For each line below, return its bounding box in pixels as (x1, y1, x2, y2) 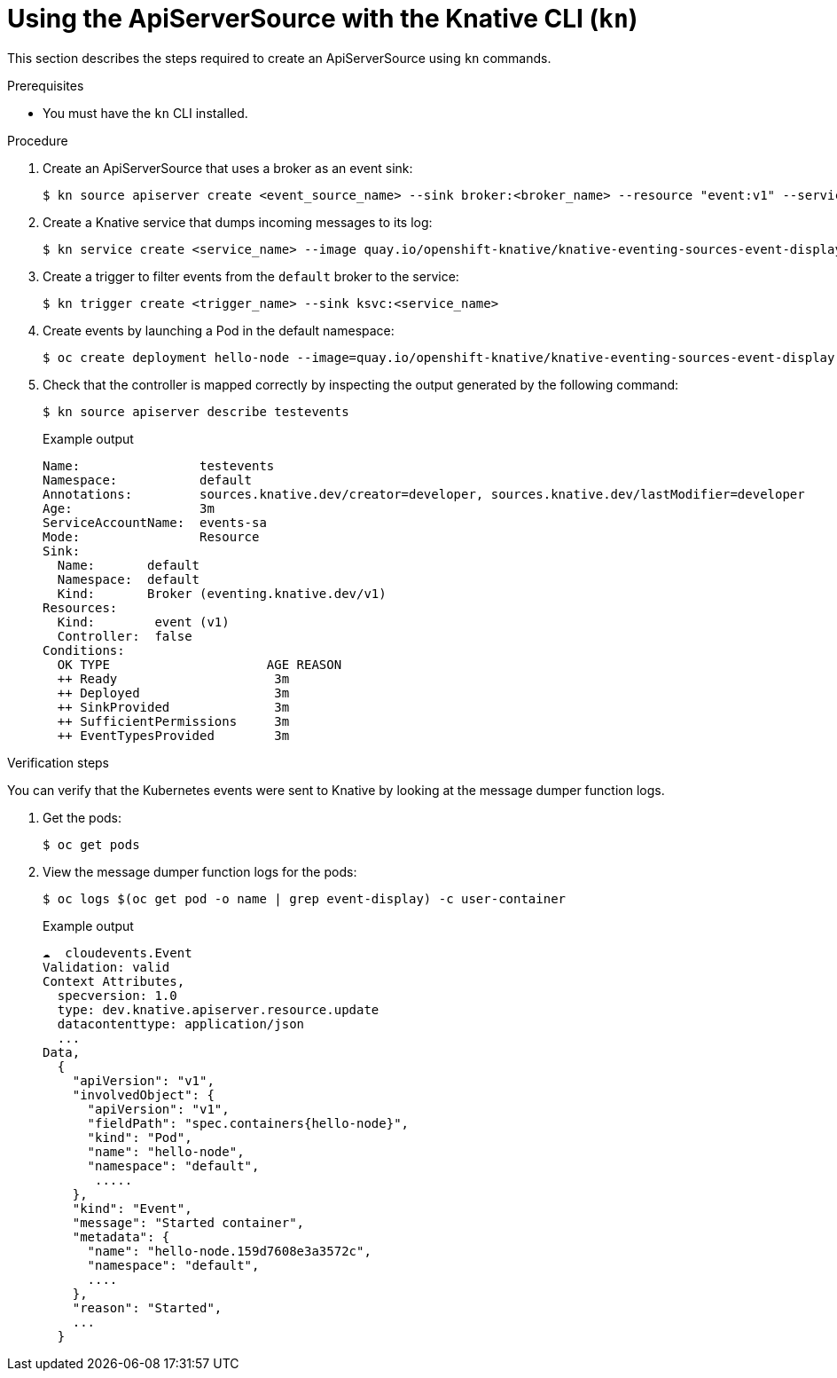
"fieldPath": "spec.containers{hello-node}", (87, 1115, 410, 1130)
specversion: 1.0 (57, 988, 177, 1003)
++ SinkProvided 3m (57, 699, 290, 714)
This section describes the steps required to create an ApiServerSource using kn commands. (7, 50, 551, 66)
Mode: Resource (43, 529, 260, 544)
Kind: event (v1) (57, 614, 230, 629)
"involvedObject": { (72, 1087, 215, 1102)
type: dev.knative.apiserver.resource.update (57, 1002, 379, 1017)
